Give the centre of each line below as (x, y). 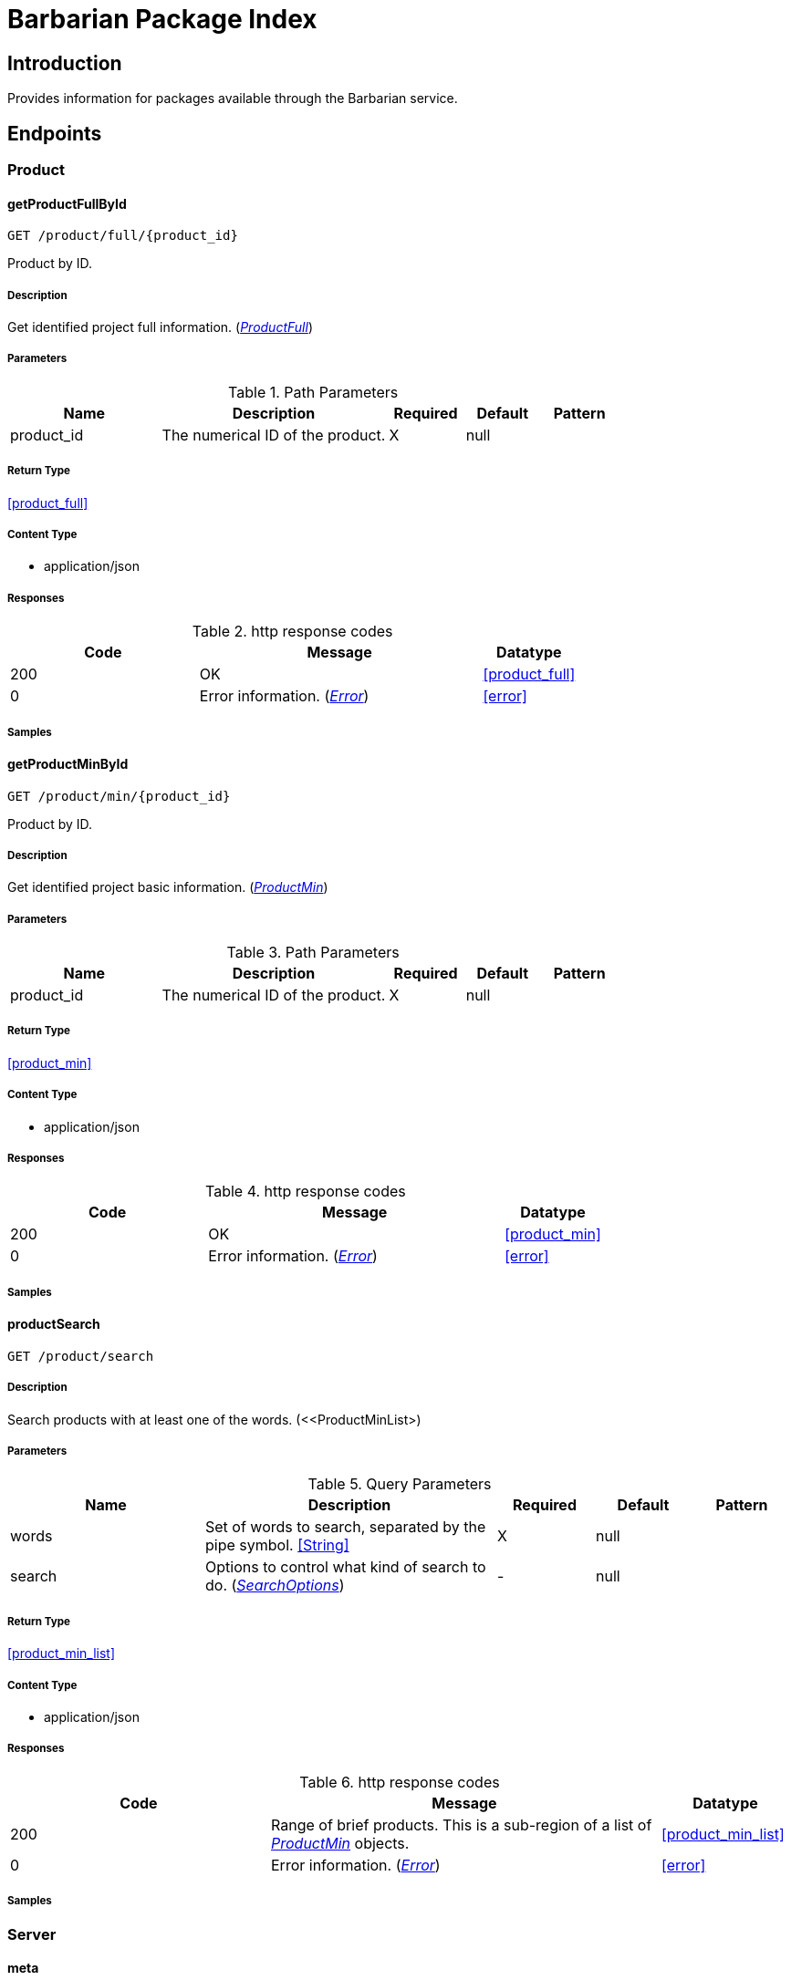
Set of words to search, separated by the (346, 1527)
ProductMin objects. (340, 1843)
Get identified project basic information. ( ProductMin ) (168, 887)
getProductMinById (68, 763)
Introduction (65, 63)
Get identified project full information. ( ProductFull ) (160, 327)
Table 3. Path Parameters (313, 953)
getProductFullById (67, 203)
